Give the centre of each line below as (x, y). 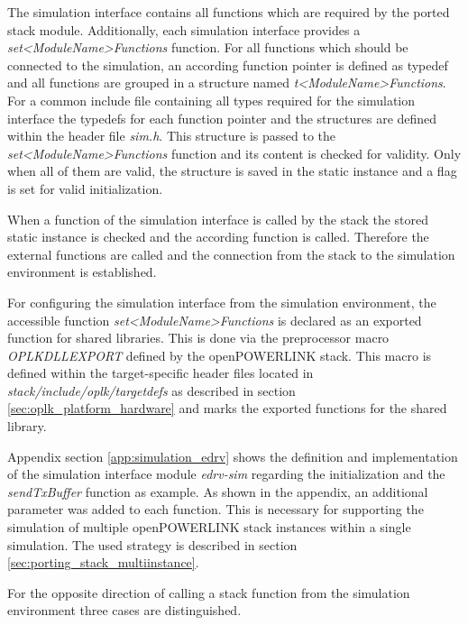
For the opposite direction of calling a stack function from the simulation (209, 592)
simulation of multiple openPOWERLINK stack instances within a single (209, 527)
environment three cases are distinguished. (124, 610)
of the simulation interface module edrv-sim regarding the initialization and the (226, 474)
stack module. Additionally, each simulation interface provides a (184, 29)
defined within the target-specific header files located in (161, 373)
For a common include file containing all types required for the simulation (211, 100)
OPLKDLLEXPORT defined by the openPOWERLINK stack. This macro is (220, 355)
